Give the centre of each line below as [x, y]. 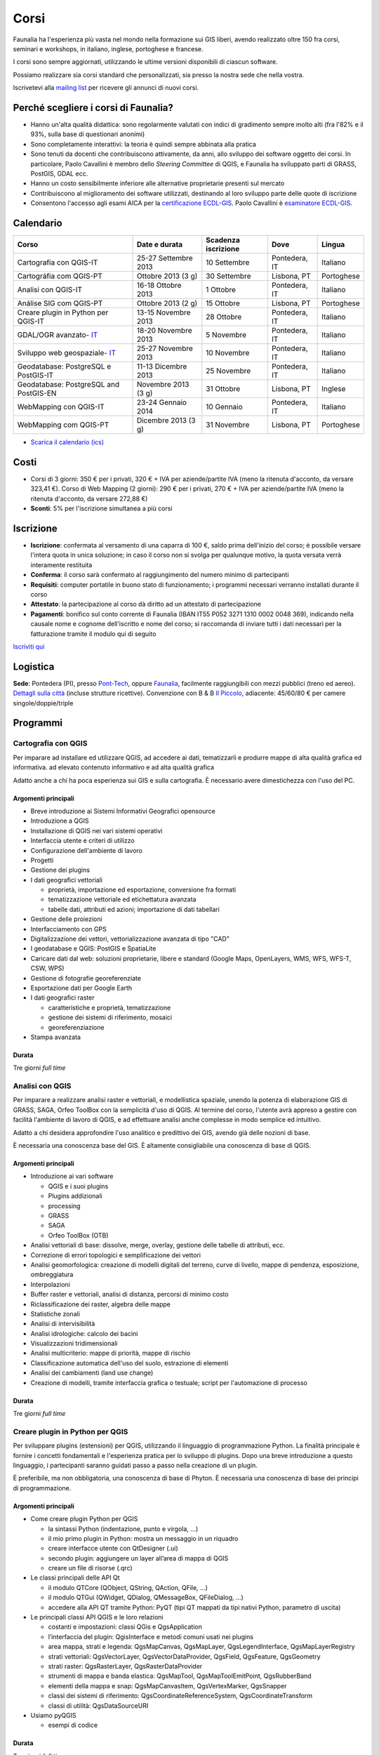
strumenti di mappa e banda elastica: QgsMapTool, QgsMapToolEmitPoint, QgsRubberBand [180, 1676]
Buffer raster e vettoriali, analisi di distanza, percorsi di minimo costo [129, 1294]
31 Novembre [228, 425]
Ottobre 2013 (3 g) [167, 276]
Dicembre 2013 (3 [166, 420]
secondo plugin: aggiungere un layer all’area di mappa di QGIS [138, 1558]
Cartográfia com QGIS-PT [60, 276]
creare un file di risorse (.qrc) [90, 1568]
